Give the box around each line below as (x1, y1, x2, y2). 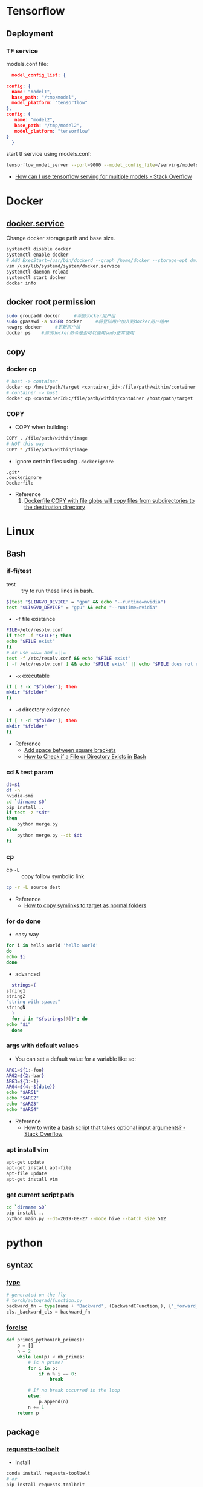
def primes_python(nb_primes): (6, 1337, 85, 1343)
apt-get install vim (6, 1176, 59, 1182)
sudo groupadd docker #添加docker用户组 (6, 313, 116, 319)
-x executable (14, 672, 50, 679)
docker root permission (6, 297, 97, 307)
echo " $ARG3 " (6, 1101, 39, 1107)
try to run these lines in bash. (21, 587, 94, 594)
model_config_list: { (11, 72, 66, 78)
